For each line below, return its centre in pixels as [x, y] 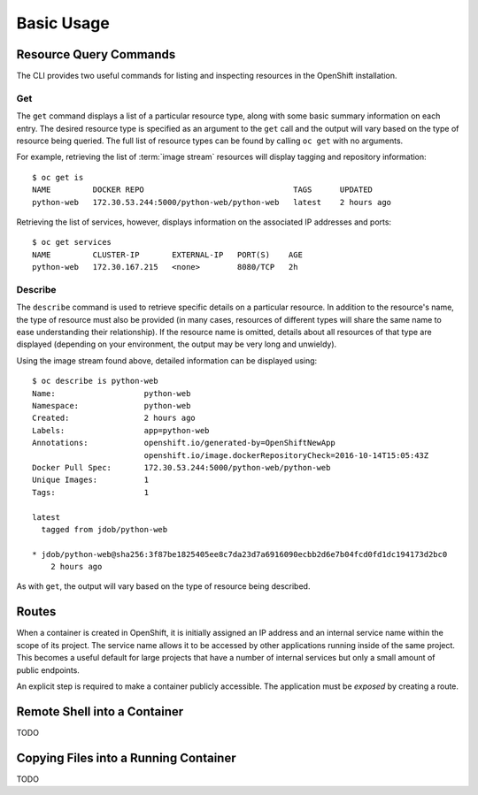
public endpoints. [48, 670]
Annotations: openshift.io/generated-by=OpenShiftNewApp [184, 443]
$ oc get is [58, 177]
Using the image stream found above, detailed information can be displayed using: [167, 360]
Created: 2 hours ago [114, 418]
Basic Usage [63, 23]
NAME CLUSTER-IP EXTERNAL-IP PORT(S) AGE [167, 255]
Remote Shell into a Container [100, 711]
